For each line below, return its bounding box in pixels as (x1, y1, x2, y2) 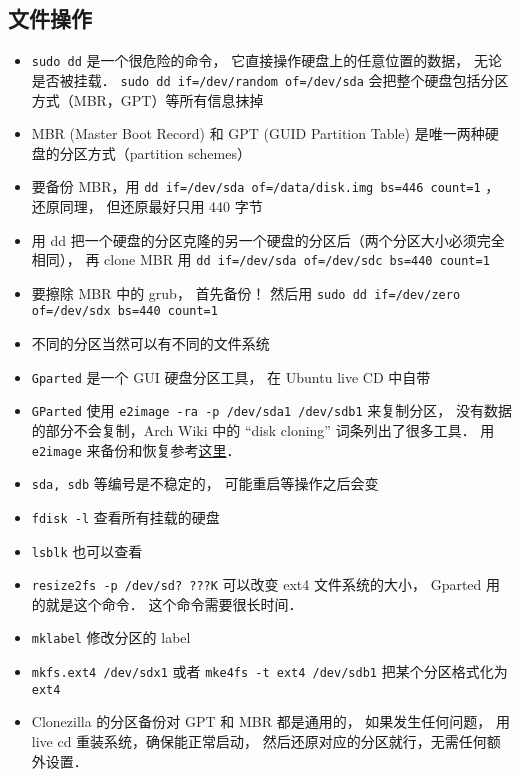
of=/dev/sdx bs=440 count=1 (31, 304, 218, 319)
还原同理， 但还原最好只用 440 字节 (31, 195, 263, 216)
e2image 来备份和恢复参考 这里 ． (31, 439, 241, 460)
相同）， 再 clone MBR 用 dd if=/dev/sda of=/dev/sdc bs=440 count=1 (31, 249, 490, 270)
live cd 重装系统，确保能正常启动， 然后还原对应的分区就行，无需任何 (31, 731, 487, 752)
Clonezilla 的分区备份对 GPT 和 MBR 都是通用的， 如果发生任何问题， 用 (31, 711, 511, 732)
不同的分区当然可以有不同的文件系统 (31, 333, 270, 354)
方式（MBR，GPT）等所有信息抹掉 (31, 89, 264, 110)
